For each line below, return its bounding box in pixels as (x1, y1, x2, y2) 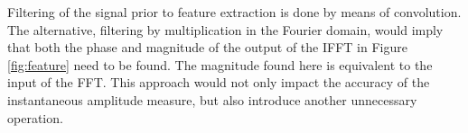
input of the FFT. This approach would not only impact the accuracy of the (7, 73, 430, 92)
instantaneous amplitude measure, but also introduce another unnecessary (7, 90, 417, 109)
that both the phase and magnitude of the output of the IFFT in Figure (7, 38, 407, 57)
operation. (7, 108, 63, 127)
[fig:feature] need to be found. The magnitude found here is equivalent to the (7, 55, 433, 74)
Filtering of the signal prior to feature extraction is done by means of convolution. (7, 3, 462, 21)
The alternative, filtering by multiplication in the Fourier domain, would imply (7, 20, 444, 39)
